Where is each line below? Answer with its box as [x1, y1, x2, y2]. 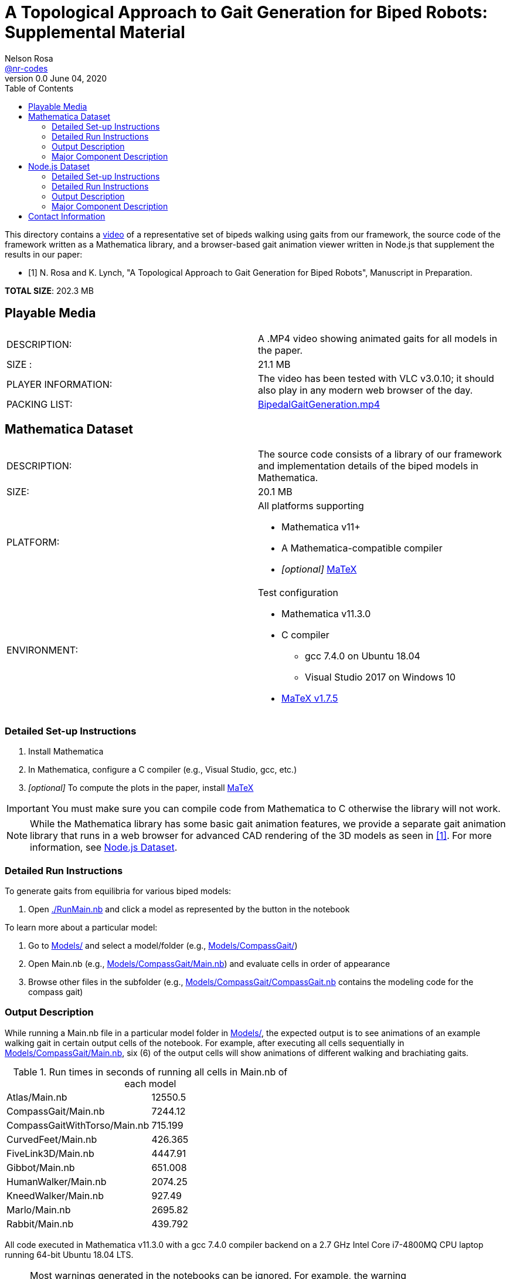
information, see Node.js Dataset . [30, 841, 178, 854]
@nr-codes [5, 63, 48, 73]
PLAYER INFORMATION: [6, 378, 113, 390]
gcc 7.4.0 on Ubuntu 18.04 [305, 650, 420, 662]
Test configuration [258, 587, 339, 599]
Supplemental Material [5, 22, 185, 42]
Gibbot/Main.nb [6, 1161, 75, 1173]
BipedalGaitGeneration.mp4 [258, 398, 380, 410]
